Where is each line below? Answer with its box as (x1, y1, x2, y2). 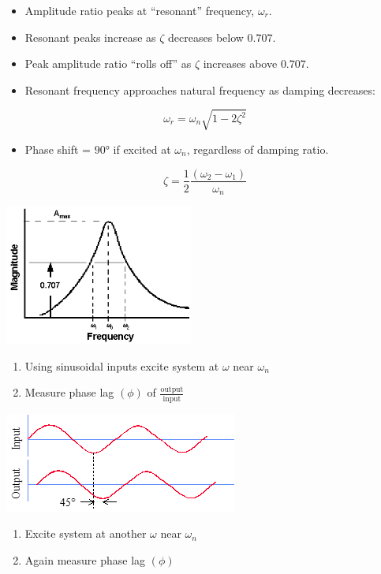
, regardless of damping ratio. (186, 140, 329, 157)
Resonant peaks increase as (24, 28, 156, 45)
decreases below (168, 28, 244, 45)
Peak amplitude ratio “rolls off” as (24, 55, 192, 72)
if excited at (113, 140, 171, 157)
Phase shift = (24, 140, 91, 157)
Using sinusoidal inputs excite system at (24, 357, 219, 374)
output (160, 385, 184, 393)
